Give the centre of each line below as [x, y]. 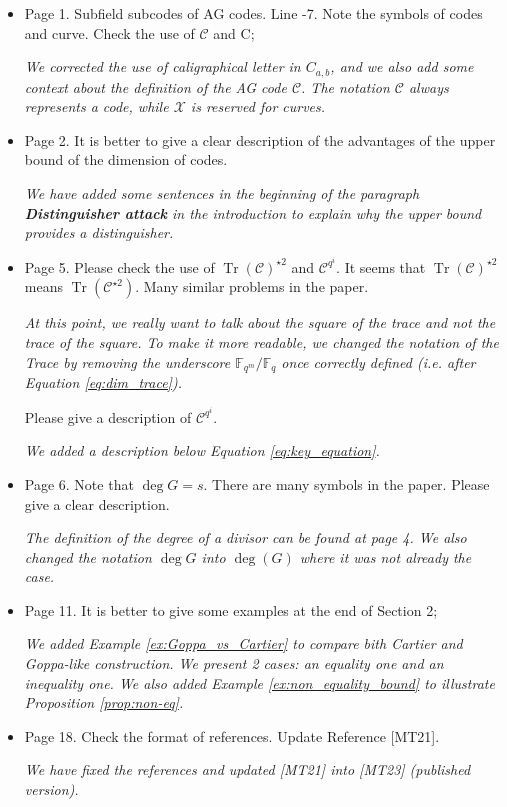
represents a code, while [96, 106]
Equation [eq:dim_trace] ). [103, 382]
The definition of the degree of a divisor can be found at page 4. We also [245, 537]
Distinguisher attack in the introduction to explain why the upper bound [253, 212]
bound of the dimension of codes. [126, 159]
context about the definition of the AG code [155, 86]
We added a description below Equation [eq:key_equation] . [202, 450]
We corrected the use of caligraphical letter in [162, 66]
